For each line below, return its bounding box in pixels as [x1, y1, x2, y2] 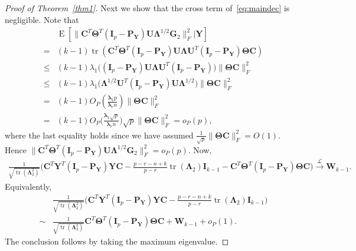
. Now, [188, 143, 212, 156]
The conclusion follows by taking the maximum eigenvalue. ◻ [5, 235, 229, 247]
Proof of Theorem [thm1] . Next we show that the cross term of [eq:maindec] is [5, 2, 290, 14]
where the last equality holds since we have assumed [5, 128, 194, 141]
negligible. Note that [5, 13, 79, 25]
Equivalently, [5, 180, 52, 193]
